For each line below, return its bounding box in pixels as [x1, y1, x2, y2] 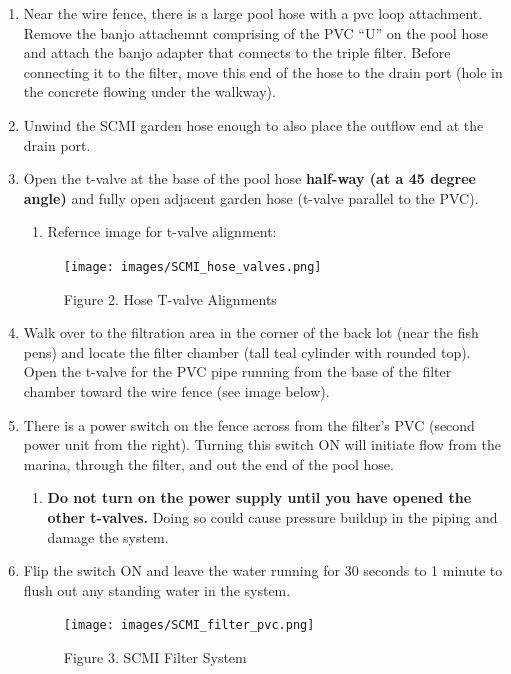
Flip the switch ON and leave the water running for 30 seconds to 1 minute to [23, 560, 503, 581]
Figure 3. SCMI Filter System [63, 646, 247, 667]
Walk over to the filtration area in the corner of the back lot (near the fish [23, 322, 479, 343]
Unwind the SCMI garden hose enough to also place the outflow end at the [23, 114, 484, 135]
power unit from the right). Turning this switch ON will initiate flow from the [23, 434, 501, 455]
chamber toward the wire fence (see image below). [23, 380, 330, 401]
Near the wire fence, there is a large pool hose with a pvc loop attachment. [23, 3, 483, 23]
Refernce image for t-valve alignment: [47, 221, 277, 242]
